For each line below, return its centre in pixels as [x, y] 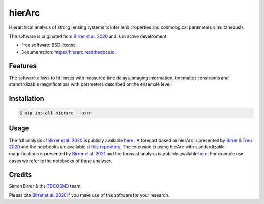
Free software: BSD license [48, 45]
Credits [21, 174]
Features [23, 66]
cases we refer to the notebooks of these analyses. [61, 161]
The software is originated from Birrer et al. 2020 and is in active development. [88, 36]
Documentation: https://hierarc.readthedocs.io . [69, 52]
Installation [26, 98]
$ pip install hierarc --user [55, 113]
